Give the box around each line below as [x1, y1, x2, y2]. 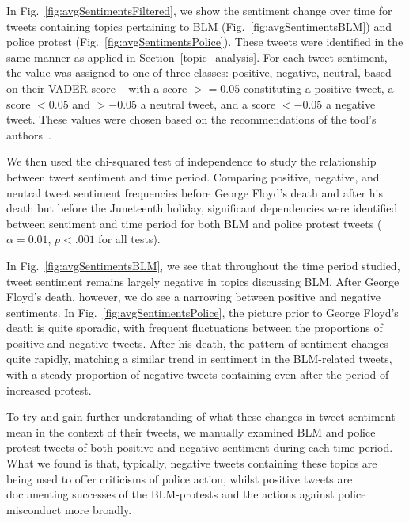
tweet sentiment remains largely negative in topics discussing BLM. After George [6, 273, 400, 289]
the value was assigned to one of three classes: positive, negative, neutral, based [6, 64, 392, 81]
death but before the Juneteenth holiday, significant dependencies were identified [6, 200, 398, 216]
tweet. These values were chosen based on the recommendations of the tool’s [6, 111, 377, 128]
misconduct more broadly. [6, 501, 132, 517]
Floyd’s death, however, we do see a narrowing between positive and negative [6, 288, 381, 305]
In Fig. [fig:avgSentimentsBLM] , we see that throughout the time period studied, [6, 257, 400, 273]
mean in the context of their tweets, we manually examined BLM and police [6, 423, 376, 440]
